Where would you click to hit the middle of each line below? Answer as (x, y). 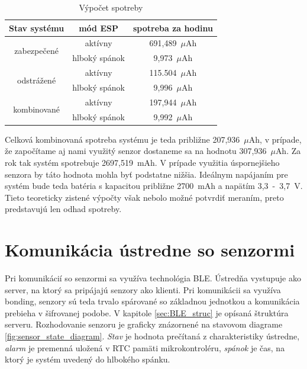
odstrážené (37, 80)
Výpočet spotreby (111, 7)
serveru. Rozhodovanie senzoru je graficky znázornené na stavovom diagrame (144, 324)
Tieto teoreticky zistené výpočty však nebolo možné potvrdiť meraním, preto (144, 197)
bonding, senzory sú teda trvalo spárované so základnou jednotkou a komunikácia (152, 301)
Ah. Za (288, 151)
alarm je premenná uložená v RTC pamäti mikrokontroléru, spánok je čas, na (145, 347)
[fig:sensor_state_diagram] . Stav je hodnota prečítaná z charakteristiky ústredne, (152, 336)
